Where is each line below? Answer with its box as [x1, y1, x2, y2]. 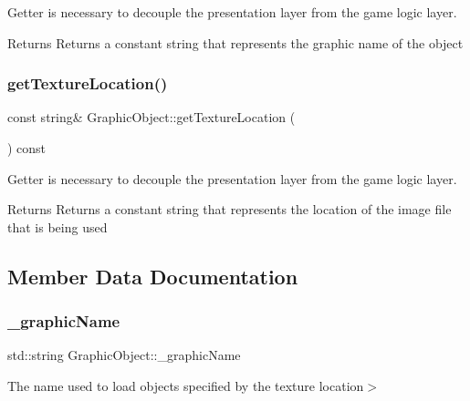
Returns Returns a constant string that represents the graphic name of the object [7, 33, 464, 52]
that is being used [7, 217, 108, 236]
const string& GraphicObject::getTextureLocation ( [7, 108, 296, 127]
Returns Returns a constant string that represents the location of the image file [7, 200, 452, 219]
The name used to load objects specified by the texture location [7, 375, 364, 395]
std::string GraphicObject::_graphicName [7, 345, 241, 365]
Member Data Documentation [7, 262, 298, 290]
